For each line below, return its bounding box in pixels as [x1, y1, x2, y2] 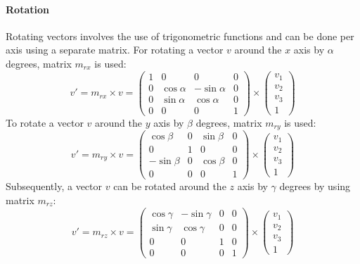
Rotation [6, 1, 49, 16]
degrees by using [279, 179, 351, 194]
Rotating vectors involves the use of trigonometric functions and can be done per [6, 28, 354, 43]
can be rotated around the [113, 179, 226, 194]
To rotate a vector [6, 115, 84, 130]
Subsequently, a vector [6, 179, 103, 194]
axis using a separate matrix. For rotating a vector [6, 42, 224, 57]
